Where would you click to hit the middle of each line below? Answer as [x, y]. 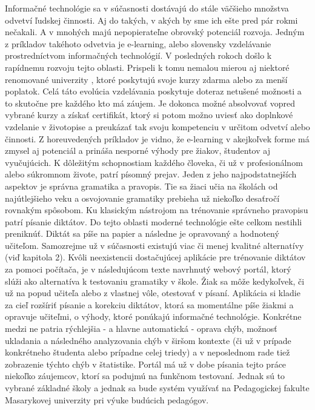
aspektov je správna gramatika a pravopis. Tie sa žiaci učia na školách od [141, 186]
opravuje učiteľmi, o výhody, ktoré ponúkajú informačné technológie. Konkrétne [153, 316]
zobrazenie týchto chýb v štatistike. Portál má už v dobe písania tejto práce [146, 364]
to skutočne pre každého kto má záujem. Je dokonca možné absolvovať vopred [150, 103]
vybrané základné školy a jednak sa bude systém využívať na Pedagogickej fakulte [157, 388]
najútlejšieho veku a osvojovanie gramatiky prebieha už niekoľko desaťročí [142, 198]
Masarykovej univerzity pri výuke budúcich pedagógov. [107, 399]
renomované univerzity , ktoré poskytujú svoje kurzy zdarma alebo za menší [146, 79]
